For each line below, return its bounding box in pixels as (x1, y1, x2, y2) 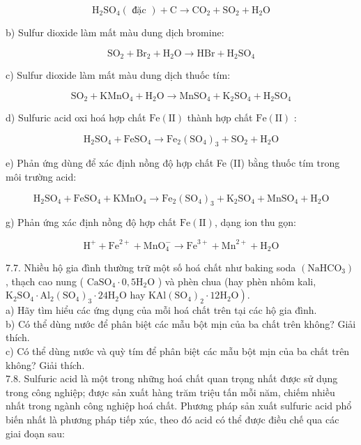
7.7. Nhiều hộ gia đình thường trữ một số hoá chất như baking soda (6, 260, 296, 275)
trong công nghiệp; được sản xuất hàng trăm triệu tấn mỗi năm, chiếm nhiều (6, 384, 335, 399)
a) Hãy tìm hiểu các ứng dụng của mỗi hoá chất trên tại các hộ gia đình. (6, 303, 317, 317)
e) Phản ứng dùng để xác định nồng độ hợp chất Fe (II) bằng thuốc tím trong (6, 156, 340, 170)
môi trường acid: (6, 169, 77, 184)
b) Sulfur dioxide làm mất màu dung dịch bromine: (6, 25, 224, 39)
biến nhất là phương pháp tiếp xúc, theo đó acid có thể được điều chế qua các (6, 412, 339, 426)
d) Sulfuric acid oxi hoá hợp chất (6, 110, 146, 125)
